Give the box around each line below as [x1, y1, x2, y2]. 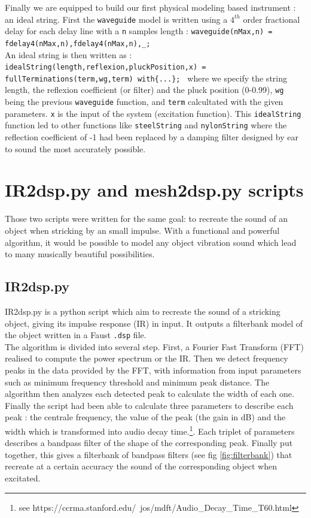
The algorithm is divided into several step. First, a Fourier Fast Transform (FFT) [5, 340, 304, 353]
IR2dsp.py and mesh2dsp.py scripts [5, 177, 304, 202]
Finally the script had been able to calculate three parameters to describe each [5, 399, 294, 411]
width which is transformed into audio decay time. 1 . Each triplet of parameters [5, 423, 295, 437]
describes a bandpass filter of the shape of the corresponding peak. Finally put [5, 436, 293, 449]
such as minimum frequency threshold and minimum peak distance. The [5, 375, 270, 388]
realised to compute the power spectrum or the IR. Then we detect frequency [5, 352, 288, 365]
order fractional [243, 13, 300, 25]
